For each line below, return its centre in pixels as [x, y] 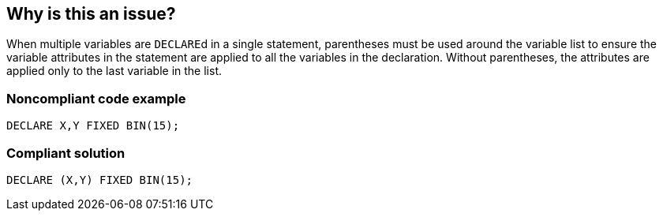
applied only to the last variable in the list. [114, 71]
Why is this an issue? [91, 14]
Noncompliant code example [96, 98]
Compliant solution [66, 153]
